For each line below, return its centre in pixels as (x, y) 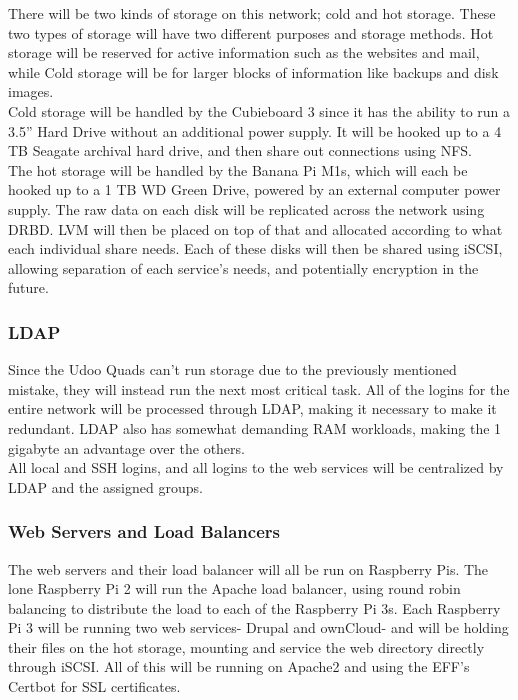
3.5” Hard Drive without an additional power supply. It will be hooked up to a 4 (255, 130)
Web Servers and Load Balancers (144, 531)
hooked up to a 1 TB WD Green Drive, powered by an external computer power (254, 189)
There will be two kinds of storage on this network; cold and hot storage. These (252, 13)
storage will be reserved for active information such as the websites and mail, (244, 52)
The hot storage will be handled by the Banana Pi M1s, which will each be (238, 169)
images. (31, 91)
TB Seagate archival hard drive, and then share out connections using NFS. (240, 150)
